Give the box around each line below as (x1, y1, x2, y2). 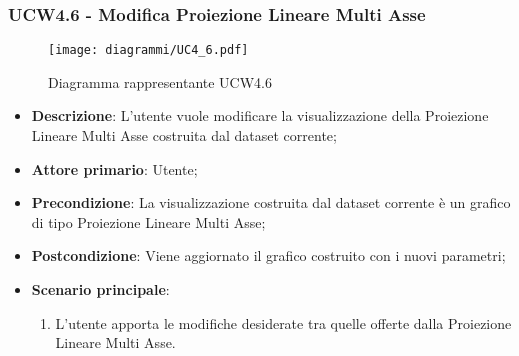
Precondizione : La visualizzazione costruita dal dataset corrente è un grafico (31, 192, 511, 213)
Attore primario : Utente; (31, 158, 198, 179)
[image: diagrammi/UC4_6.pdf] (48, 43, 249, 58)
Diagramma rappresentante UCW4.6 (48, 71, 272, 92)
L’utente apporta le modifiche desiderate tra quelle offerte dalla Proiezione (55, 312, 512, 333)
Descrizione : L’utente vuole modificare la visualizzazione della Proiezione (31, 105, 489, 126)
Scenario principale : (31, 279, 170, 300)
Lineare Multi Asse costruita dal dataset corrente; (31, 125, 337, 146)
